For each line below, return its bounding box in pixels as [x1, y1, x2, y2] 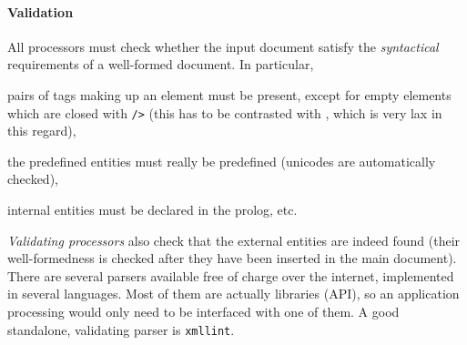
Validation [7, 2, 74, 21]
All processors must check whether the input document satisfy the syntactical [7, 36, 439, 56]
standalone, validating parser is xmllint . [7, 320, 235, 339]
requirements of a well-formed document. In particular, [7, 55, 314, 74]
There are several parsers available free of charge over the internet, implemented [7, 266, 454, 285]
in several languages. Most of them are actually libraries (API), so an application [7, 284, 460, 303]
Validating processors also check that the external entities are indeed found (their [7, 230, 461, 249]
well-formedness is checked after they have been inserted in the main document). [7, 249, 457, 268]
